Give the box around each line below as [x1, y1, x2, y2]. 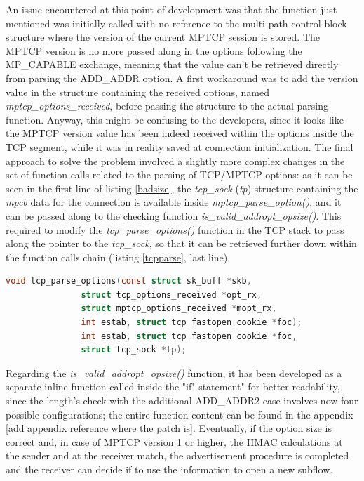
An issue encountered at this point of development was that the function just [6, 2, 337, 16]
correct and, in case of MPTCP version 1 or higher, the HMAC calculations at [6, 434, 343, 449]
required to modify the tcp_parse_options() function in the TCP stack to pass [6, 222, 344, 237]
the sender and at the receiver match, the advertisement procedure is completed [6, 448, 349, 463]
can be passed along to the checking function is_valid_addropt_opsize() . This [6, 208, 342, 223]
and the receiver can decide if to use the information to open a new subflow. [6, 462, 333, 476]
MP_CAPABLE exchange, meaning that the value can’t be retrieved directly [6, 57, 339, 72]
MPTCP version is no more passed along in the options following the [6, 43, 302, 58]
